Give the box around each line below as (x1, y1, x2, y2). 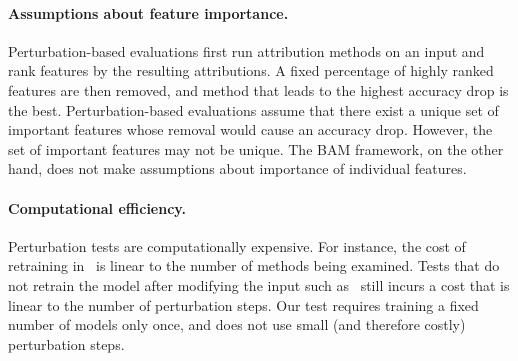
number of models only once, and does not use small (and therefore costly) (8, 314, 466, 335)
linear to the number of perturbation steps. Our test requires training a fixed (8, 294, 479, 315)
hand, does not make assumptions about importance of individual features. (8, 158, 467, 179)
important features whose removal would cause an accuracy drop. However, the (8, 119, 493, 140)
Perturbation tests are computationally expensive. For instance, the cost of (8, 235, 466, 256)
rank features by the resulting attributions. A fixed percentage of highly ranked (8, 60, 494, 81)
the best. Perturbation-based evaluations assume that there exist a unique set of (8, 99, 499, 120)
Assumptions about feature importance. (8, 2, 289, 23)
